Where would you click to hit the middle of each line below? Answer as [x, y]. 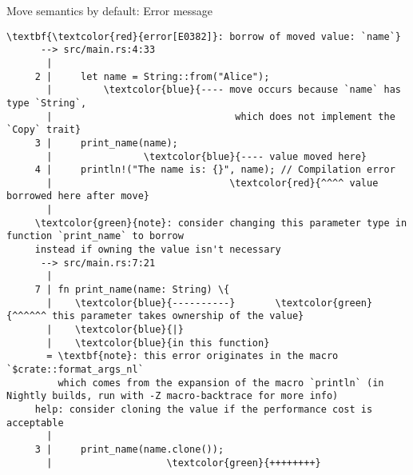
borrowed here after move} [78, 196]
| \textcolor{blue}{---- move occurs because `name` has [224, 90]
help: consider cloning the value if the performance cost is [204, 409]
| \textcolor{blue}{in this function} [158, 343]
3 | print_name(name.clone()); [129, 449]
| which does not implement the [221, 116]
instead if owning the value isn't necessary [158, 250]
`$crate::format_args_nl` [75, 369]
